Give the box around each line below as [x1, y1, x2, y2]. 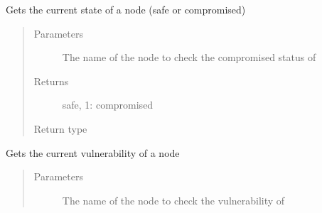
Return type [33, 121, 87, 136]
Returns [33, 73, 69, 88]
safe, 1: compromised [62, 97, 154, 112]
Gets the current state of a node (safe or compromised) [6, 2, 246, 16]
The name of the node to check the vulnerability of [62, 192, 285, 207]
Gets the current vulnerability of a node [6, 145, 180, 160]
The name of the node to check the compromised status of [62, 50, 316, 65]
